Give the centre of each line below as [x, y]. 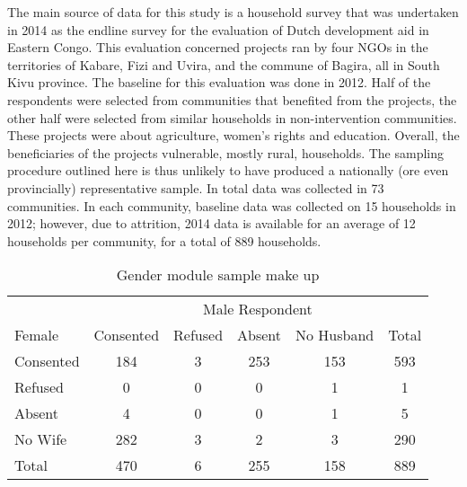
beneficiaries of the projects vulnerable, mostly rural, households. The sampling [226, 152]
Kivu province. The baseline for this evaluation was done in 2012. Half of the [219, 82]
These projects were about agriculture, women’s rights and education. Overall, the [233, 135]
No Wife [41, 439]
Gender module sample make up [218, 275]
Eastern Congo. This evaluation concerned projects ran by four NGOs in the [218, 47]
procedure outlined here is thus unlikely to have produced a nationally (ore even [228, 170]
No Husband [335, 335]
